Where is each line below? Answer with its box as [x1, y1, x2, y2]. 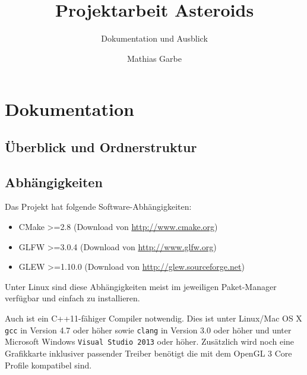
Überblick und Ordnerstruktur [5, 137, 197, 156]
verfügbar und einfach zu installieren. [5, 292, 140, 304]
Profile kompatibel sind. [5, 358, 92, 371]
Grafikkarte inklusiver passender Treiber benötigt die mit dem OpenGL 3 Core [5, 346, 292, 359]
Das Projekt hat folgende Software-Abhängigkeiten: [5, 200, 192, 213]
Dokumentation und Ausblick [101, 32, 208, 45]
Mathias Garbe [126, 52, 182, 64]
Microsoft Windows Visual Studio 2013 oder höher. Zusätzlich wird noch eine [5, 335, 295, 348]
